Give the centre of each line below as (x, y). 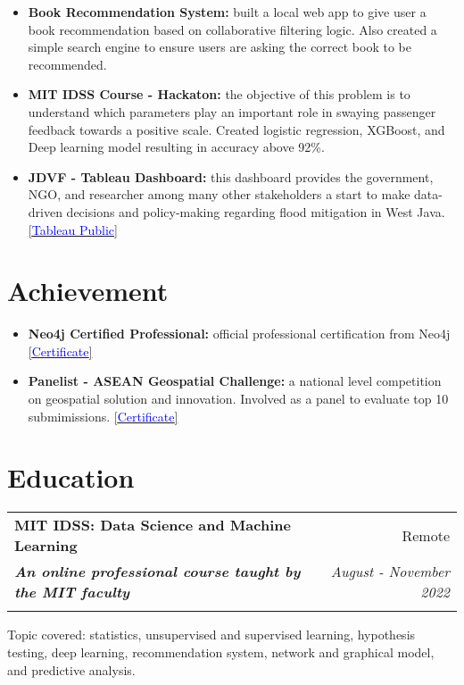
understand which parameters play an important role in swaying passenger (232, 111)
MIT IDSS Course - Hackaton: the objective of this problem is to (219, 94)
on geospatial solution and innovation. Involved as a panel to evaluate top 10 (238, 399)
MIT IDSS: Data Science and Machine (153, 525)
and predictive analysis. (71, 669)
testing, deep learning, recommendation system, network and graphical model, (221, 652)
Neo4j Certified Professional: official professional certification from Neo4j (239, 334)
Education (71, 477)
